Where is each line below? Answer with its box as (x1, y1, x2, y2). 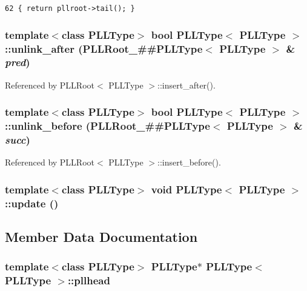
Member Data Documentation (5, 227, 198, 246)
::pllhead (67, 273, 110, 288)
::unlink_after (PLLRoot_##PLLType (5, 41, 203, 56)
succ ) (5, 132, 30, 147)
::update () (5, 195, 59, 210)
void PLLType (151, 181, 222, 196)
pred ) (5, 55, 30, 70)
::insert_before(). (157, 156, 221, 169)
